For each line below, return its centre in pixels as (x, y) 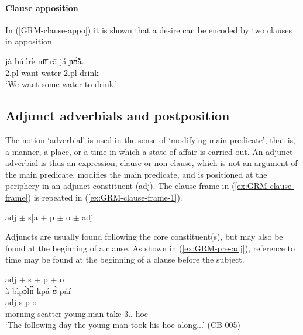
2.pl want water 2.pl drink (52, 72)
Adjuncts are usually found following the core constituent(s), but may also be (144, 236)
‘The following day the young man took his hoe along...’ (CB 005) (123, 325)
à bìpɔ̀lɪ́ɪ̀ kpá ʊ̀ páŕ (39, 290)
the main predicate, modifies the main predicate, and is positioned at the (136, 174)
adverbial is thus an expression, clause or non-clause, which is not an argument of (151, 163)
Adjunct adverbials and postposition (118, 115)
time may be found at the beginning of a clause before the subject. (125, 259)
